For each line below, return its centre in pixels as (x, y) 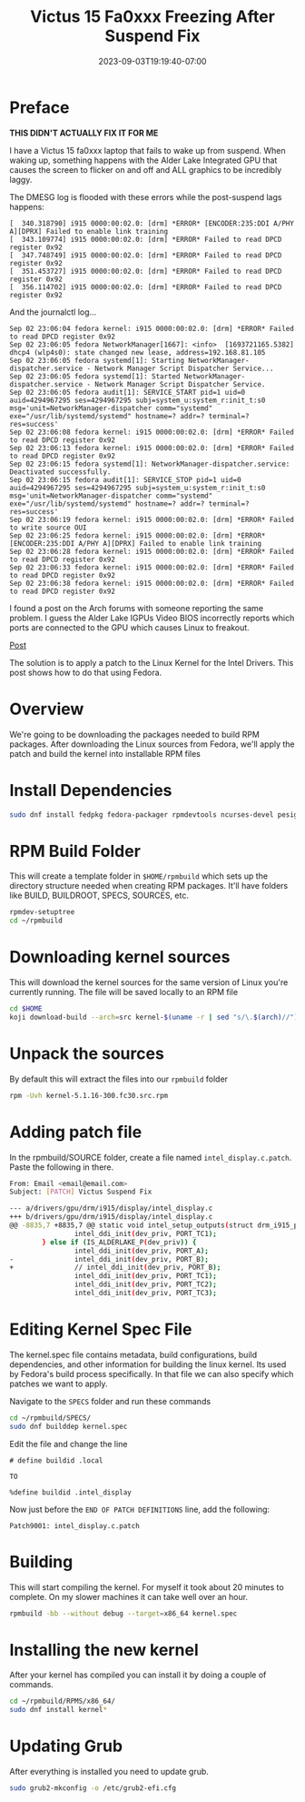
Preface (39, 107)
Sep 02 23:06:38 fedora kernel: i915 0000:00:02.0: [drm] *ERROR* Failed (152, 583)
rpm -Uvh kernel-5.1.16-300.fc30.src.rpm (89, 1095)
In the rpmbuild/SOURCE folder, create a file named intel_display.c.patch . (151, 1157)
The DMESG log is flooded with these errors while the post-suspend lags (146, 196)
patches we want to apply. (59, 1384)
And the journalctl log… (53, 312)
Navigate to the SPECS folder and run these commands (110, 1401)
